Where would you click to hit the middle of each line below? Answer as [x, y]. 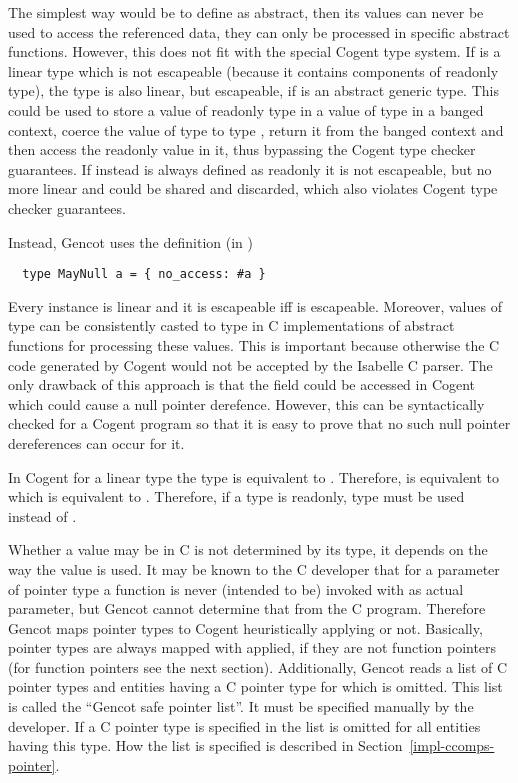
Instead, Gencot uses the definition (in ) [130, 241]
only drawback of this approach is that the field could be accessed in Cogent [242, 384]
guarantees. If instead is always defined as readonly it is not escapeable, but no [250, 168]
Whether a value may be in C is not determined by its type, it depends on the [248, 549]
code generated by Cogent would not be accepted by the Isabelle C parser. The [250, 364]
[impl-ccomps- [452, 745]
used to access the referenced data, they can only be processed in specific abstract [259, 31]
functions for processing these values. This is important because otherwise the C [254, 344]
